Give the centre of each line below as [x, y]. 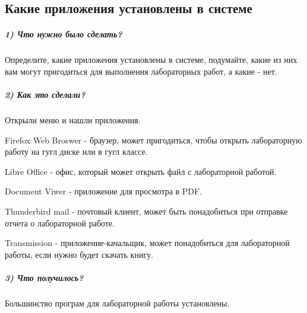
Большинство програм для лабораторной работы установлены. [117, 303]
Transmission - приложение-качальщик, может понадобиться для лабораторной [147, 243]
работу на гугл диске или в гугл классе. [76, 151]
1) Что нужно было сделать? [64, 34]
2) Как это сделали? [45, 95]
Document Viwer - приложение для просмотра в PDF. [104, 191]
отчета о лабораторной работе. [60, 223]
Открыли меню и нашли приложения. [73, 120]
